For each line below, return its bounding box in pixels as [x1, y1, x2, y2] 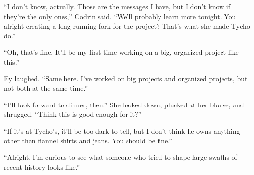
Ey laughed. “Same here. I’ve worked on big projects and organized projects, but [4, 73, 248, 83]
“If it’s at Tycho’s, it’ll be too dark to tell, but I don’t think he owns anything [4, 125, 240, 136]
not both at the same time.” [4, 83, 88, 93]
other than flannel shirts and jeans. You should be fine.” [4, 135, 172, 145]
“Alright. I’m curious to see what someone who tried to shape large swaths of [4, 152, 237, 162]
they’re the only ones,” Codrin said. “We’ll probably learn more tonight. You [4, 11, 236, 21]
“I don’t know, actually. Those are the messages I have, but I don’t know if [4, 1, 230, 11]
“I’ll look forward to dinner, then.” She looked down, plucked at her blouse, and [4, 99, 244, 109]
